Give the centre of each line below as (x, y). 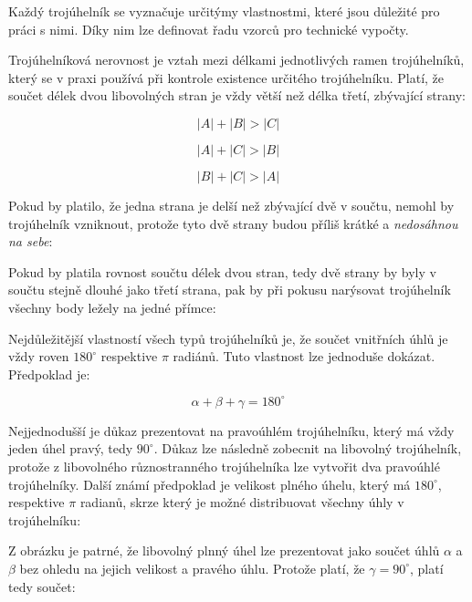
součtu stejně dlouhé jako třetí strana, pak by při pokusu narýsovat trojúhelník (230, 290)
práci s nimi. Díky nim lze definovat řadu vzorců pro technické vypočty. (209, 29)
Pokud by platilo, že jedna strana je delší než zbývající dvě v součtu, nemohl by (231, 205)
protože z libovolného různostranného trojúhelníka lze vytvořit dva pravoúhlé (224, 466)
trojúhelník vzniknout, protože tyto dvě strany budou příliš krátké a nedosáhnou (233, 223)
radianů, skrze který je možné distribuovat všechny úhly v (242, 502)
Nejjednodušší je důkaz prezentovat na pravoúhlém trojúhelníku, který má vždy (231, 430)
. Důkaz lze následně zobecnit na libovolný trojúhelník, (308, 448)
